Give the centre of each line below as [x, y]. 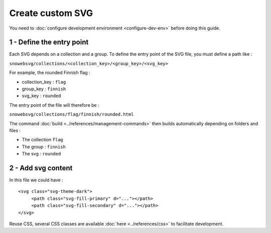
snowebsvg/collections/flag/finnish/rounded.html [72, 114]
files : [15, 130]
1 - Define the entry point [49, 42]
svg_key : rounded [41, 96]
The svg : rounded [41, 154]
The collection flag [43, 140]
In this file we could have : [36, 180]
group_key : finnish [44, 89]
